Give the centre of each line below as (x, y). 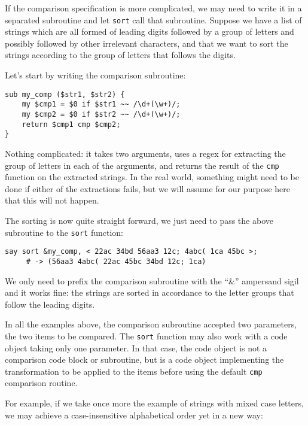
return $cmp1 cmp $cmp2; (71, 124)
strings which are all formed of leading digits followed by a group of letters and (150, 31)
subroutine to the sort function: (64, 232)
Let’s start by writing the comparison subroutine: (95, 75)
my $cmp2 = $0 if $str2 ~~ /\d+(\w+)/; (101, 114)
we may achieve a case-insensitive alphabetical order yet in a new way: (134, 415)
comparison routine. (41, 383)
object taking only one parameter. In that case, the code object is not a (136, 347)
